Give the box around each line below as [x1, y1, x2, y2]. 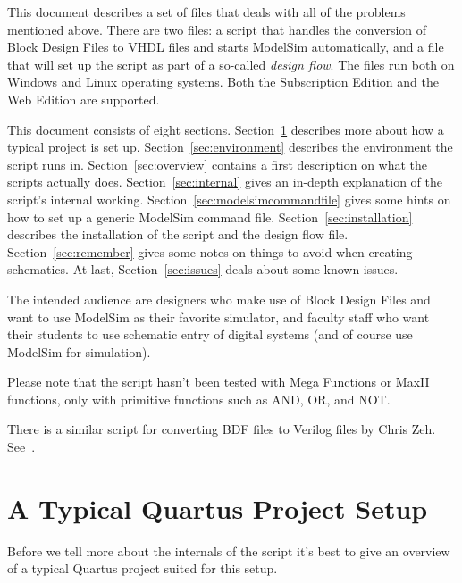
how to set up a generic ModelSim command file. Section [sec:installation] [7, 207, 413, 226]
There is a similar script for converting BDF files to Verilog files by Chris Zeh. [7, 420, 436, 438]
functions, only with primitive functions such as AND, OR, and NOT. [7, 389, 391, 408]
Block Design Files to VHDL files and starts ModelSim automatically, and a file [7, 37, 444, 56]
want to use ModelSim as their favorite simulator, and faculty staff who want [7, 307, 430, 326]
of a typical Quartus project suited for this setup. [7, 559, 278, 578]
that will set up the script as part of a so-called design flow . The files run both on [7, 54, 455, 73]
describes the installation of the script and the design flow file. [7, 225, 349, 244]
